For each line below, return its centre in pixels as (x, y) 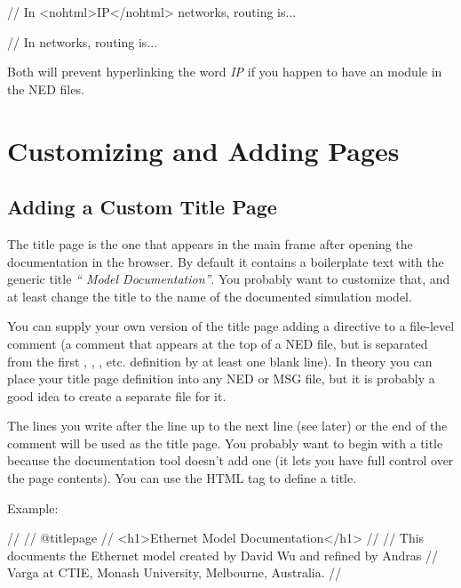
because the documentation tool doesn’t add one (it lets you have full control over (230, 460)
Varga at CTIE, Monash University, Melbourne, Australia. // (175, 572)
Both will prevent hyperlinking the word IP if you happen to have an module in (225, 72)
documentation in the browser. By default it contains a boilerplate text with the (226, 261)
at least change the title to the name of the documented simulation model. (210, 296)
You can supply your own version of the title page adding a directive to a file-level (231, 326)
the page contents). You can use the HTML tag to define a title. (182, 478)
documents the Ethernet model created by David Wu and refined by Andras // (223, 555)
